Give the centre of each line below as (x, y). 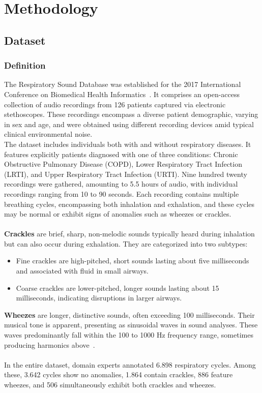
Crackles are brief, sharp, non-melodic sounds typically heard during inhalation (129, 234)
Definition (25, 65)
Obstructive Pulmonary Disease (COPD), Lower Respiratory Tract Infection (123, 164)
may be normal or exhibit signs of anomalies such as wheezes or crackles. (118, 214)
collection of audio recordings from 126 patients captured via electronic (115, 104)
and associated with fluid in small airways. (82, 271)
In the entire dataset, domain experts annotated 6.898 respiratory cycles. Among (130, 364)
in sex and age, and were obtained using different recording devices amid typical (129, 124)
